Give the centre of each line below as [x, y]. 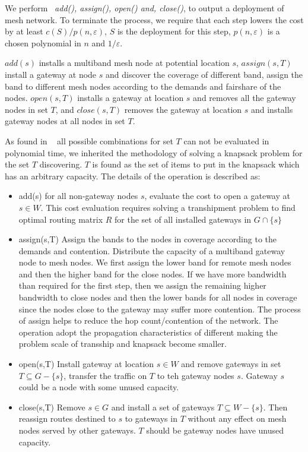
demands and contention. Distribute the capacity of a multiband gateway [152, 250]
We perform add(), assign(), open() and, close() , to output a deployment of [145, 8]
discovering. [61, 164]
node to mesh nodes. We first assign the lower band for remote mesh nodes [155, 262]
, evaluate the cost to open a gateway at [217, 196]
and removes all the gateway [245, 98]
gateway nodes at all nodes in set [65, 121]
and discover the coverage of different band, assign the [204, 74]
